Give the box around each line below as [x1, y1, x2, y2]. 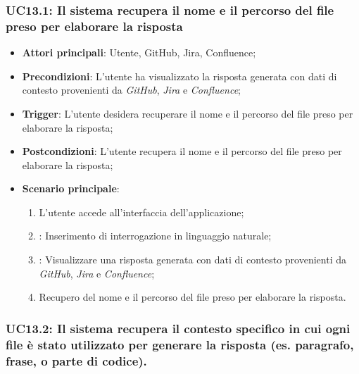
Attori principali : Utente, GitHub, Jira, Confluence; [22, 45, 256, 60]
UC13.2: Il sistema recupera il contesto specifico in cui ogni [6, 319, 351, 337]
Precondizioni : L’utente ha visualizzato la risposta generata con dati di [22, 68, 337, 83]
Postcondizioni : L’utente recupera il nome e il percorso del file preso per [22, 144, 342, 158]
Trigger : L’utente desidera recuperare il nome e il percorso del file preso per [22, 106, 353, 120]
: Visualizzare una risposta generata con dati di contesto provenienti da [39, 252, 346, 267]
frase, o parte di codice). [6, 351, 147, 369]
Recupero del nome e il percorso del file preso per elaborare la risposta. [39, 289, 346, 304]
